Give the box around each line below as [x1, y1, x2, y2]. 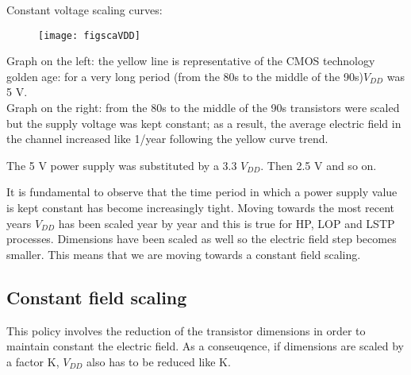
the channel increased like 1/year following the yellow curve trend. [6, 130, 328, 147]
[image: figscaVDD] [38, 29, 140, 41]
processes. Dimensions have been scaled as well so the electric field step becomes [6, 230, 397, 247]
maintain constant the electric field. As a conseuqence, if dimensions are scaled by [6, 338, 404, 354]
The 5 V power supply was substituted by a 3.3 [6, 157, 237, 173]
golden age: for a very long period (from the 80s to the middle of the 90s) [6, 68, 363, 84]
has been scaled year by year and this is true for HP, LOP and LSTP [58, 215, 395, 231]
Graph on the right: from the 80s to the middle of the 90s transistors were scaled [6, 99, 400, 116]
